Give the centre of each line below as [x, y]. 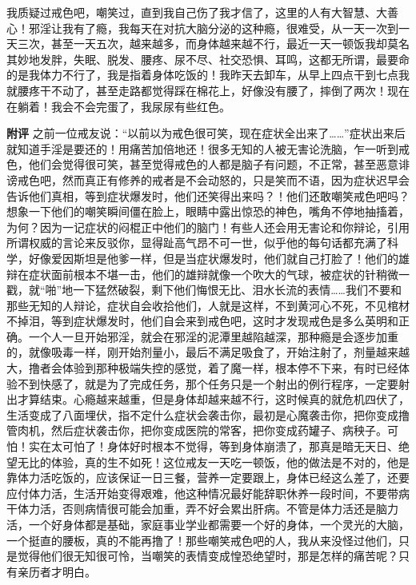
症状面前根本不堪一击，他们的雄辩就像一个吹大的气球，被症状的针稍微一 [219, 274]
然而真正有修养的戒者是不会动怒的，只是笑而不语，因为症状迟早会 [236, 179]
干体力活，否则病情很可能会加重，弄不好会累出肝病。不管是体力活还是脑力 [202, 509]
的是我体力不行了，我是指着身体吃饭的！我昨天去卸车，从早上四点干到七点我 [208, 75]
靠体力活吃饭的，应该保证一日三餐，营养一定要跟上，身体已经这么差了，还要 [208, 478]
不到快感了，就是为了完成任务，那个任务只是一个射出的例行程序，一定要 [208, 383]
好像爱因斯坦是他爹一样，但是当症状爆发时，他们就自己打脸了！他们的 [213, 258]
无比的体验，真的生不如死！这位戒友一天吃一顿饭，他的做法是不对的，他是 [213, 462]
